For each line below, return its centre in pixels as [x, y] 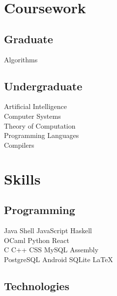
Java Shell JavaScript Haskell [48, 230]
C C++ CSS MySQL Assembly [51, 250]
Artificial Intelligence [35, 106]
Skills [22, 178]
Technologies [37, 285]
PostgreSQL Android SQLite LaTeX [58, 259]
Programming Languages [42, 135]
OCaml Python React [37, 240]
